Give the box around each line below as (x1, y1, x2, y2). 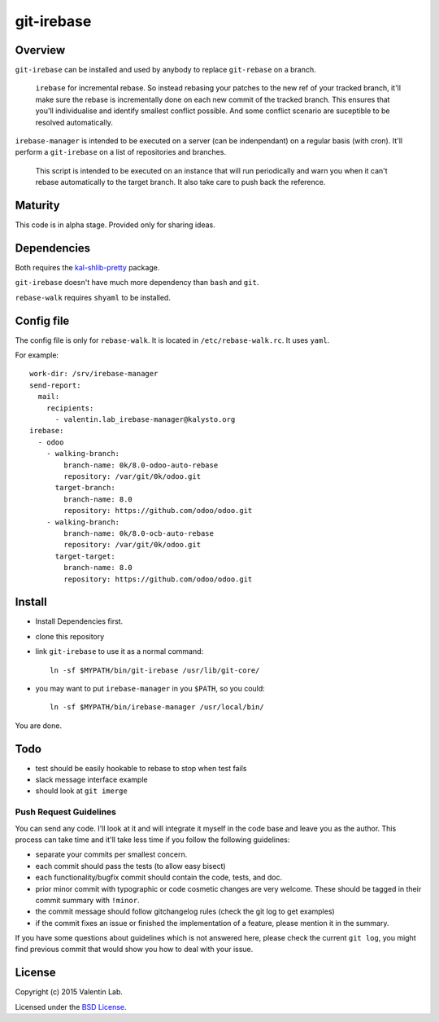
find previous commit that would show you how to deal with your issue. (15, 945, 254, 954)
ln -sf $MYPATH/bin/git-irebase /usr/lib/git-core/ (50, 665, 260, 675)
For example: (15, 350, 59, 360)
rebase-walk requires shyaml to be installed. (15, 292, 171, 302)
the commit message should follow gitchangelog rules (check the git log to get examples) (35, 906, 335, 916)
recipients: (46, 403, 94, 413)
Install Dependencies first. (35, 616, 124, 626)
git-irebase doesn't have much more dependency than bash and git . (15, 278, 259, 287)
